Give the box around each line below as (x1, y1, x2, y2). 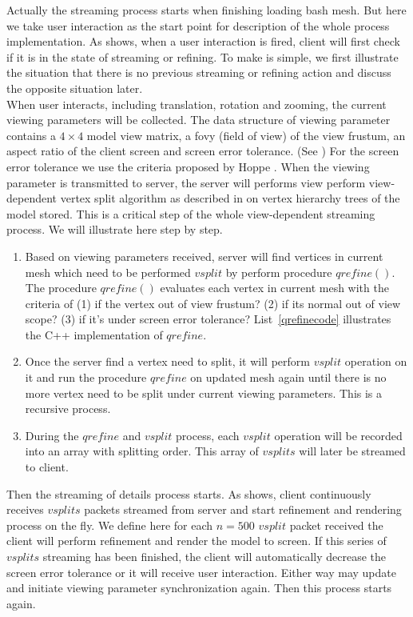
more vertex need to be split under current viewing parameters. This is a (25, 384, 383, 401)
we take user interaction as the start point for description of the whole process (6, 17, 390, 34)
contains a (6, 126, 56, 143)
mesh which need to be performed (25, 263, 191, 280)
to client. (25, 459, 69, 475)
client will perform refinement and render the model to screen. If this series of (6, 532, 387, 549)
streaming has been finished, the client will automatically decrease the (42, 548, 387, 564)
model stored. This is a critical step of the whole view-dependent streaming (6, 205, 375, 222)
